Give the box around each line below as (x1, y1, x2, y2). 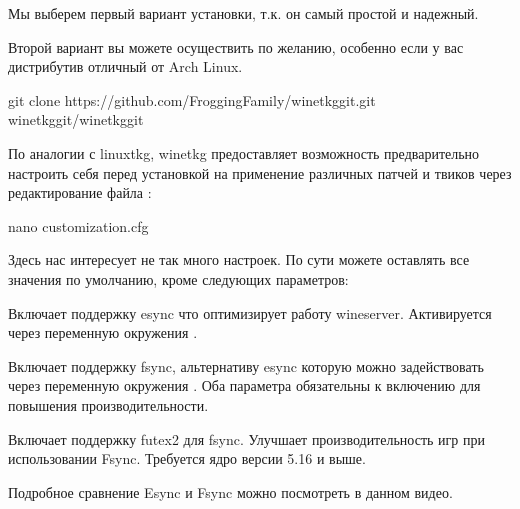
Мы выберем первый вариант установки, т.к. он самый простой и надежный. (8, 3, 479, 23)
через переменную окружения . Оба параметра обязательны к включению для (8, 375, 481, 396)
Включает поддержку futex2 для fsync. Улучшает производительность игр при (8, 428, 485, 449)
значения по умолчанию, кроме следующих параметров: (8, 268, 349, 289)
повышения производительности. (8, 394, 209, 415)
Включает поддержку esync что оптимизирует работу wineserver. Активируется (8, 302, 492, 323)
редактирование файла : (8, 182, 152, 203)
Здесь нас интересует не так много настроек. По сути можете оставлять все (8, 249, 470, 270)
